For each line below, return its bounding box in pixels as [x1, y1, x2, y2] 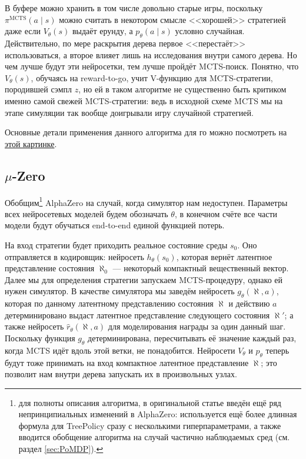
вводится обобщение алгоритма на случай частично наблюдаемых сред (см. [18, 431, 290, 443]
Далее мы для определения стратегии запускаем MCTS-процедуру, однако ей [5, 273, 283, 285]
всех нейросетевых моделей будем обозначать [5, 207, 168, 219]
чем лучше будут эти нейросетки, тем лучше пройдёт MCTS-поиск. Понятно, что [5, 60, 299, 72]
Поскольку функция [5, 331, 75, 344]
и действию [228, 297, 270, 310]
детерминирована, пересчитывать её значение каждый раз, [88, 331, 297, 344]
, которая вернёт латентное [176, 250, 272, 262]
